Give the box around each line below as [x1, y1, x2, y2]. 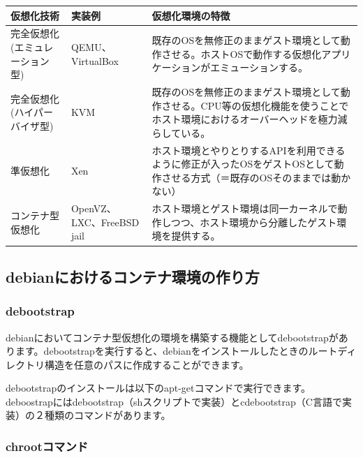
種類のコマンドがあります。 [44, 408, 171, 422]
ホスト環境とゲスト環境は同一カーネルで [151, 201, 338, 216]
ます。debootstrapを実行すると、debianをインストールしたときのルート [15, 343, 338, 358]
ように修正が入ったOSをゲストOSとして [151, 156, 334, 171]
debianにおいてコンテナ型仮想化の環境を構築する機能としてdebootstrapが [6, 330, 339, 344]
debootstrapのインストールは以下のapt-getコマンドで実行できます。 [6, 381, 311, 395]
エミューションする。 [210, 60, 309, 75]
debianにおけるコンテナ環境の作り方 [6, 265, 260, 287]
